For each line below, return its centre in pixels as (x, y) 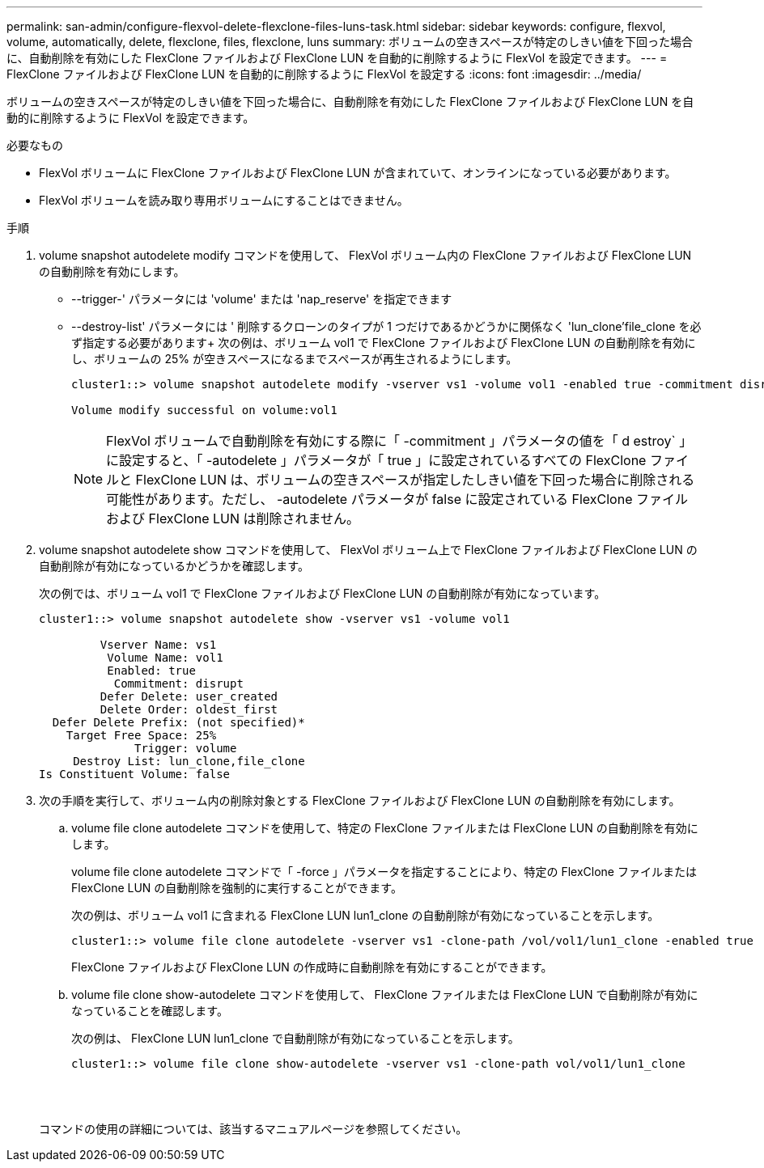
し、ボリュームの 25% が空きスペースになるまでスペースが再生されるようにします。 (295, 359)
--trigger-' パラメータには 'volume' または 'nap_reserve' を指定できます (262, 299)
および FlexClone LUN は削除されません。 (233, 518)
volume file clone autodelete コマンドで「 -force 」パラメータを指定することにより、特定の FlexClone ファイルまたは (384, 872)
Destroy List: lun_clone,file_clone (189, 761)
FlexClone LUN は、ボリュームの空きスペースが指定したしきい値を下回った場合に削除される (415, 480)
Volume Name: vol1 (165, 658)
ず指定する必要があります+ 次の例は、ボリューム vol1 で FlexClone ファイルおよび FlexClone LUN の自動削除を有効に (384, 343)
